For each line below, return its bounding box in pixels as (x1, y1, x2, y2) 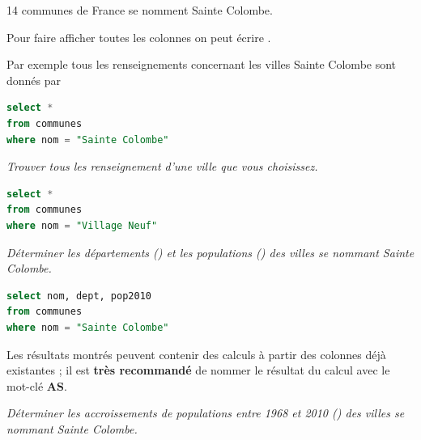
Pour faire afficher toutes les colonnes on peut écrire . (6, 28, 271, 45)
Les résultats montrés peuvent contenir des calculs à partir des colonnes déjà (6, 345, 386, 362)
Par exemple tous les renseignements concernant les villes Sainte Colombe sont (6, 56, 397, 73)
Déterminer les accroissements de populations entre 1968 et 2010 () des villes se (6, 404, 405, 421)
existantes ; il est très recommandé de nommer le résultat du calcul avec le (6, 362, 390, 379)
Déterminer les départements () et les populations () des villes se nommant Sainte (6, 243, 415, 260)
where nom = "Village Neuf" (6, 219, 158, 231)
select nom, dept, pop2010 (6, 290, 151, 302)
